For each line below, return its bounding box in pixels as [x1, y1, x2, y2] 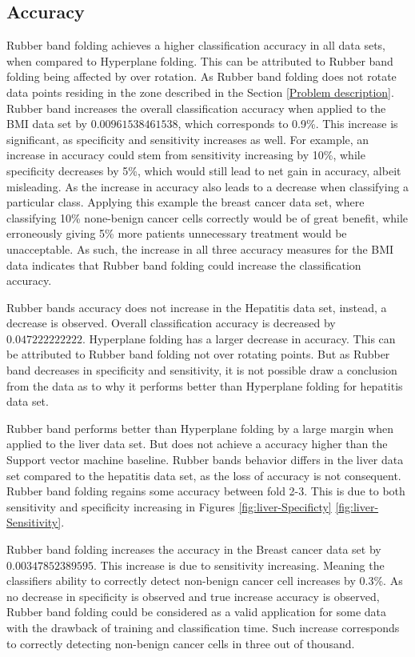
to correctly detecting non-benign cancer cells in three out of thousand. [6, 635, 355, 651]
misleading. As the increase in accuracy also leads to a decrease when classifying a [6, 178, 409, 194]
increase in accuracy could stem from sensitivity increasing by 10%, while [6, 146, 365, 163]
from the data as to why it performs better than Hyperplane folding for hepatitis [6, 377, 403, 394]
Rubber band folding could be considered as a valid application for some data [6, 603, 387, 620]
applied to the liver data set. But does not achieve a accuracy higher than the [6, 435, 388, 452]
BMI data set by [6, 115, 87, 132]
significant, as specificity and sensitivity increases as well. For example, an [6, 130, 369, 147]
